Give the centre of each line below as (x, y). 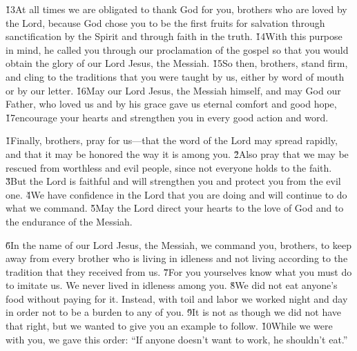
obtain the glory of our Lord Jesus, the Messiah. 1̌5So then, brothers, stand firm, (177, 63)
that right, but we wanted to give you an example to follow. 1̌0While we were (169, 326)
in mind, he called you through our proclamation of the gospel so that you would (177, 49)
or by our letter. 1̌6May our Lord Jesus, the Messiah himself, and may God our (173, 90)
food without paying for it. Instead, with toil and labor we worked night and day (177, 298)
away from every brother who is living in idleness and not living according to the (177, 258)
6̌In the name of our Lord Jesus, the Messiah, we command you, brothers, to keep (179, 244)
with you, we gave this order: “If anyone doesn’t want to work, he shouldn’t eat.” (177, 339)
